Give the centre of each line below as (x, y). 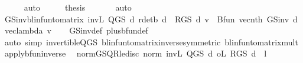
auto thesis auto (78, 7)
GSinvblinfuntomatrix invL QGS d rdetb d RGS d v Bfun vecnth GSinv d (151, 19)
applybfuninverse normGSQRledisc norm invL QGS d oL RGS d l (136, 53)
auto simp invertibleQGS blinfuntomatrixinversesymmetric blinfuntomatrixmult (151, 42)
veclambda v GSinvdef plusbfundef (76, 30)
